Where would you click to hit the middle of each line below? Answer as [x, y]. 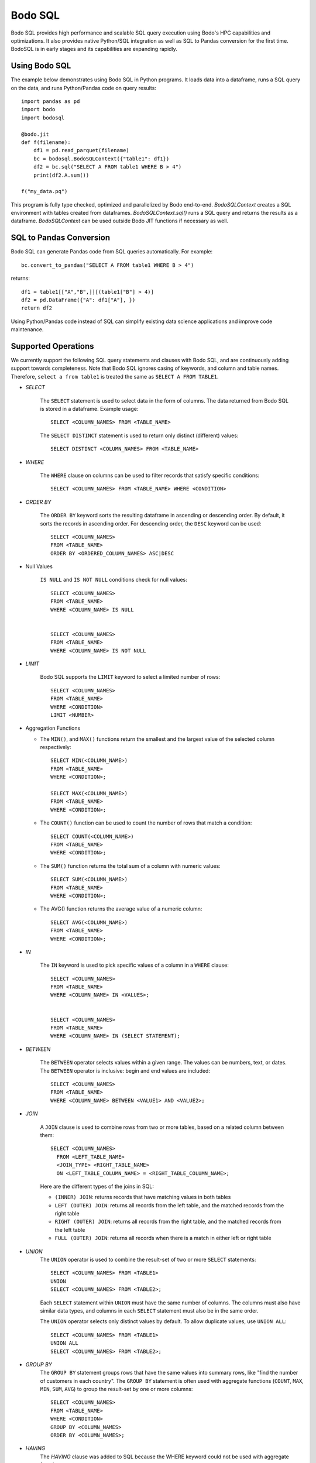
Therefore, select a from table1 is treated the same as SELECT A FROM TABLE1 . [115, 376]
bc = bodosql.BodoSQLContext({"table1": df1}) [101, 159]
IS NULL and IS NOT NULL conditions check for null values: [114, 580]
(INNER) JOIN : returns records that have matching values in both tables [143, 1197]
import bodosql [43, 118]
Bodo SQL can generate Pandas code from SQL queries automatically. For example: [112, 252]
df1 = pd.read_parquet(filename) [81, 150]
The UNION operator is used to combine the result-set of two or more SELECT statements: [148, 1260]
